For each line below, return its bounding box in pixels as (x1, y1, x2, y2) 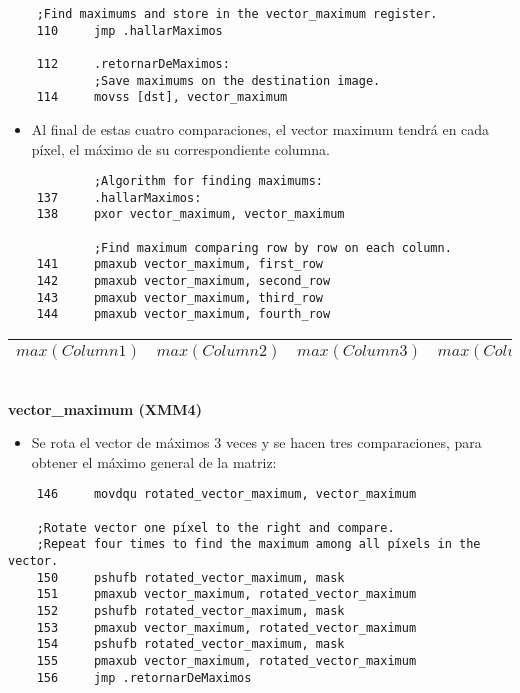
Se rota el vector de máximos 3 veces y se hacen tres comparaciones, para (31, 432, 482, 453)
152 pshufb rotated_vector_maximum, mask (36, 604, 345, 618)
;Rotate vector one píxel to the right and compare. (36, 520, 395, 535)
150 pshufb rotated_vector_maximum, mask (36, 570, 345, 585)
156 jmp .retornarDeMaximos (36, 670, 252, 685)
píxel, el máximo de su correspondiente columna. (31, 138, 330, 159)
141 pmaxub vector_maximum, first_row (36, 257, 323, 272)
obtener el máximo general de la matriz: (31, 451, 277, 472)
